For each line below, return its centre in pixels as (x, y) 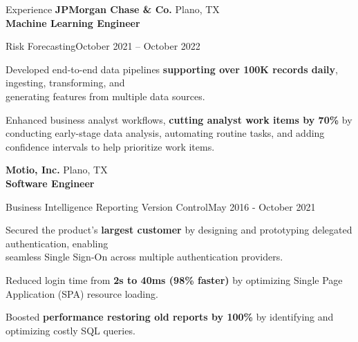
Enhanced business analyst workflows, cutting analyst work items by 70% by (179, 119)
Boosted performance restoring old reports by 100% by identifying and (170, 317)
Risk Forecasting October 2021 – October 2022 (103, 46)
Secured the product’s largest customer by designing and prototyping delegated (179, 230)
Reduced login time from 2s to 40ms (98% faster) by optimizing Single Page (174, 279)
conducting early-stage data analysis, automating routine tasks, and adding (165, 133)
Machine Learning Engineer (73, 22)
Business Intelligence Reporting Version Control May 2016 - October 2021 (161, 206)
